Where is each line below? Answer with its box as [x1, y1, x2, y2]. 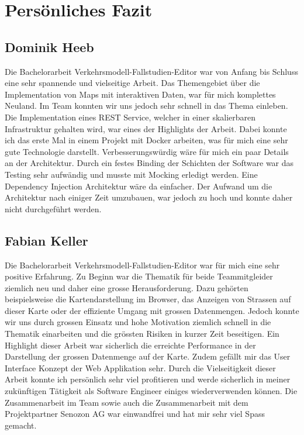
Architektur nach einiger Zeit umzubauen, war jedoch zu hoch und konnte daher [5, 191, 293, 203]
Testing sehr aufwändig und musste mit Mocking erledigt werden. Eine [5, 168, 258, 180]
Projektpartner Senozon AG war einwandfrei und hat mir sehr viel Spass [5, 408, 265, 420]
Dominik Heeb [5, 37, 94, 56]
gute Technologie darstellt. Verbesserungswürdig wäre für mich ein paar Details [5, 145, 289, 157]
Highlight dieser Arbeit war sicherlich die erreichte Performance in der [5, 339, 256, 351]
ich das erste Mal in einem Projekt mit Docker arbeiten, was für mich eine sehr [5, 134, 288, 146]
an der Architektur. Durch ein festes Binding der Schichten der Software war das [5, 157, 294, 169]
